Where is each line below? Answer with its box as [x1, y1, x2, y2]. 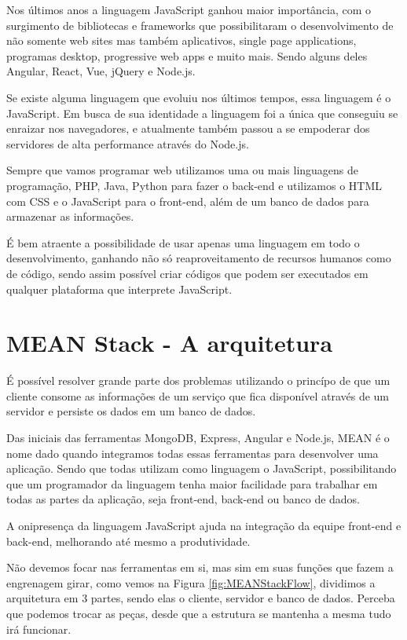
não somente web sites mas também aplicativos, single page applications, [6, 32, 357, 49]
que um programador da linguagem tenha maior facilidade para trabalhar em [6, 475, 378, 492]
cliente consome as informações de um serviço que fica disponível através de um [6, 387, 390, 404]
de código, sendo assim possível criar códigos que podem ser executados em [6, 265, 368, 281]
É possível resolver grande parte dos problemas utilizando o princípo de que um [6, 372, 390, 389]
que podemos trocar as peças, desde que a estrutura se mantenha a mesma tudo [6, 605, 391, 621]
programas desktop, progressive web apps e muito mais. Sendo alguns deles [6, 47, 368, 64]
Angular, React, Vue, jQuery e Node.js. [6, 63, 196, 79]
